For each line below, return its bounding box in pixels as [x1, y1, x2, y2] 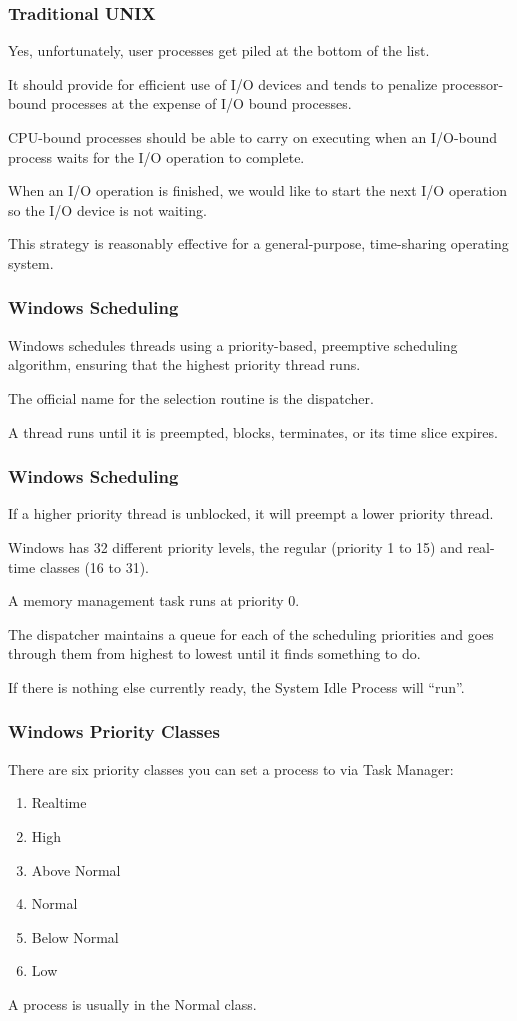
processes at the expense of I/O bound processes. [51, 93, 352, 114]
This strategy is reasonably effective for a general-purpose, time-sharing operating [8, 233, 509, 254]
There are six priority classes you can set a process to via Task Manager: [8, 758, 454, 779]
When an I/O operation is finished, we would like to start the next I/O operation [8, 180, 507, 201]
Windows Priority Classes [8, 719, 220, 744]
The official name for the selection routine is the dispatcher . [8, 387, 374, 408]
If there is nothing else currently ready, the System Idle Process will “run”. [8, 676, 465, 697]
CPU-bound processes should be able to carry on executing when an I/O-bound [8, 127, 498, 147]
